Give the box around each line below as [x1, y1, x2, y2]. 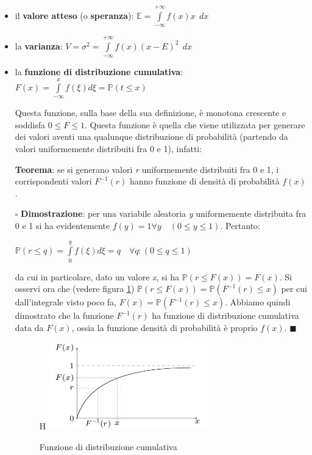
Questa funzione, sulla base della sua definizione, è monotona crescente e [15, 106, 286, 119]
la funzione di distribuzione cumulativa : [15, 65, 183, 78]
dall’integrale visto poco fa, [15, 296, 116, 308]
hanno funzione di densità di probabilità [130, 175, 280, 187]
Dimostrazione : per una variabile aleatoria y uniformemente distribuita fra [21, 207, 307, 220]
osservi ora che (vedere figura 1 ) [15, 282, 135, 295]
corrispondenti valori [15, 175, 92, 187]
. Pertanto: [220, 219, 260, 231]
